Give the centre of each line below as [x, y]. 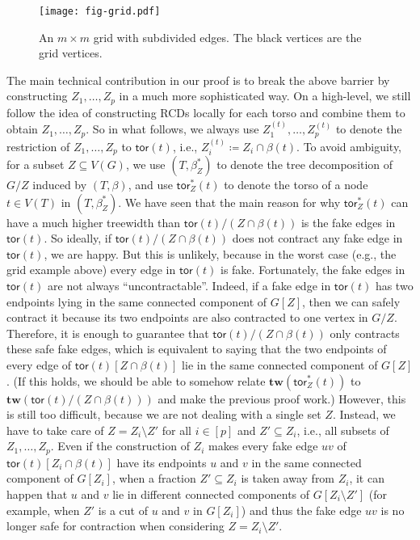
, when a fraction [154, 478]
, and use [150, 185]
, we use [145, 165]
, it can [367, 478]
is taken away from [288, 478]
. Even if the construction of [120, 446]
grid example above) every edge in [91, 270]
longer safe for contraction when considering [115, 526]
